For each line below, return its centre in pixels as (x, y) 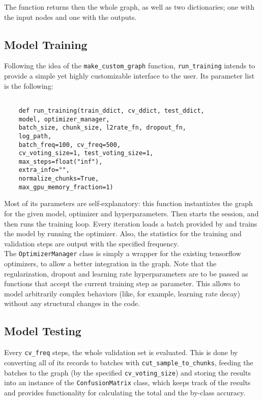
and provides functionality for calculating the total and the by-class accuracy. (125, 392)
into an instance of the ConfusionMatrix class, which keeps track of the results (127, 382)
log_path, (35, 136)
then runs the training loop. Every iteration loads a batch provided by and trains (131, 223)
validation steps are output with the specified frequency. (92, 243)
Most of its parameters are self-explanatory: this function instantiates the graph (128, 203)
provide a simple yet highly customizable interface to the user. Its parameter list (129, 76)
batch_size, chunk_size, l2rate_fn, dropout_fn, (102, 128)
